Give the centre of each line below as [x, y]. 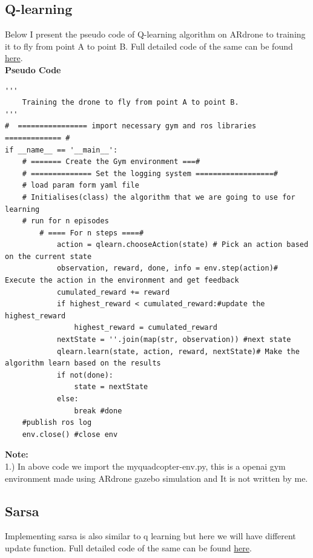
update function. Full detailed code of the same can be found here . [128, 547]
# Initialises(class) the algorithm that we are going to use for [159, 197]
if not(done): [85, 375]
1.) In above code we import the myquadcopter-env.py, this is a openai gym [145, 466]
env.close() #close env [70, 434]
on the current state [48, 256]
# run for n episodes [65, 221]
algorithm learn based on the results [83, 363]
